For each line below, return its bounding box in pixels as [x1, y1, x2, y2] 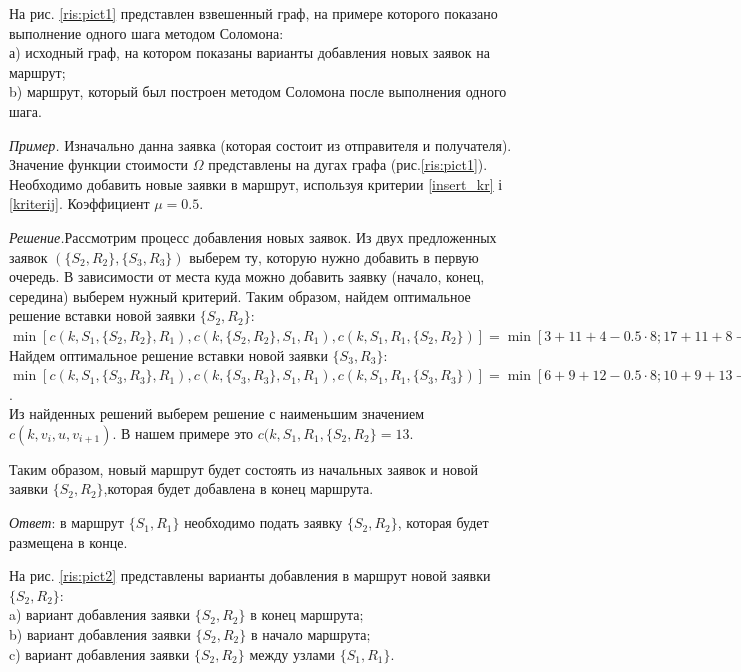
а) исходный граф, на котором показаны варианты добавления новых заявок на [9, 42, 490, 63]
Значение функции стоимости [9, 154, 189, 175]
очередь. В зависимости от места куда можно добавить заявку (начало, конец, [9, 266, 485, 287]
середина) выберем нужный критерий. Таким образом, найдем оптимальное [9, 285, 471, 306]
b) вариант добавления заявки [9, 624, 191, 645]
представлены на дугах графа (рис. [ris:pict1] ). [208, 154, 488, 175]
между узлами [249, 643, 335, 664]
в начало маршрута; [250, 624, 371, 645]
